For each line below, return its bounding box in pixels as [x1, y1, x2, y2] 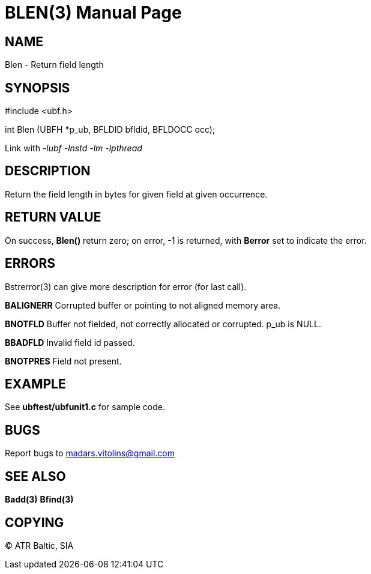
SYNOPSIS [5, 80, 70, 95]
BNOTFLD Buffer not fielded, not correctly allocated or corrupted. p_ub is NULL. [5, 318, 321, 329]
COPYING [5, 515, 64, 530]
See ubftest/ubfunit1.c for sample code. [5, 402, 166, 412]
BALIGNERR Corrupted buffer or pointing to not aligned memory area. [5, 300, 281, 310]
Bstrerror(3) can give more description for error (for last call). [5, 281, 247, 292]
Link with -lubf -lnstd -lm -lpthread [5, 143, 142, 154]
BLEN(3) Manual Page [5, 2, 182, 23]
